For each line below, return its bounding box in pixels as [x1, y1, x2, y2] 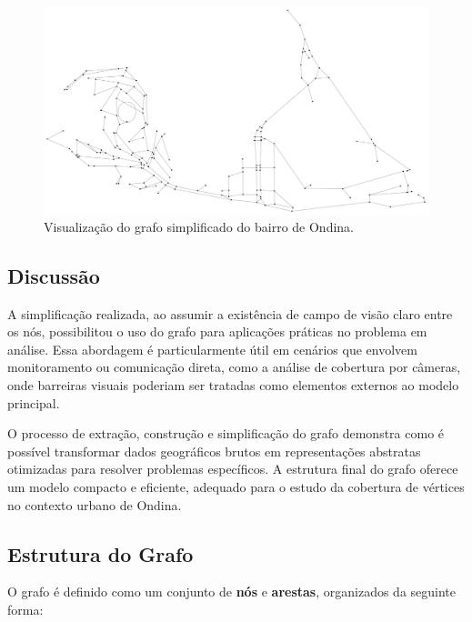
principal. [7, 393, 60, 412]
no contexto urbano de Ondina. [7, 495, 182, 514]
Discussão [7, 261, 100, 289]
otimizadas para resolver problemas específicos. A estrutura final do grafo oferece [7, 459, 458, 478]
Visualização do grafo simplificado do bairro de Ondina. [44, 216, 354, 236]
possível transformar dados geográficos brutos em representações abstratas [7, 441, 421, 460]
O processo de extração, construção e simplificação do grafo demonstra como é [7, 424, 445, 443]
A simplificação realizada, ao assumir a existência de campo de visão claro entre [7, 304, 453, 323]
